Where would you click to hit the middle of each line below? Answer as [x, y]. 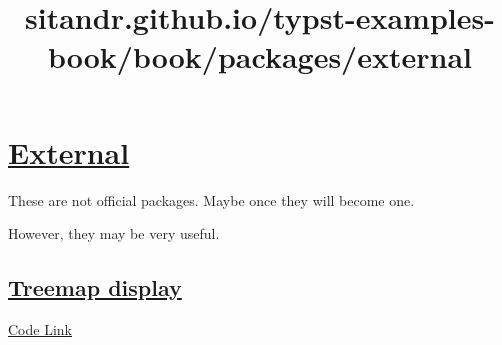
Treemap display [95, 287]
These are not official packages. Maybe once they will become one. [211, 199]
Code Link [40, 328]
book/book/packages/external [259, 56]
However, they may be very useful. [114, 233]
